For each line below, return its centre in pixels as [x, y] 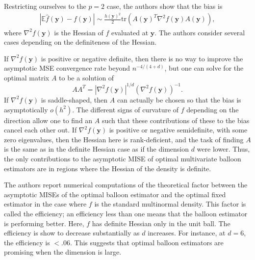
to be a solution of [87, 77]
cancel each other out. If [40, 130]
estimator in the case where [45, 204]
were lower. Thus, [223, 149]
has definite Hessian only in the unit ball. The [161, 223]
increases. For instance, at [187, 233]
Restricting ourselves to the [45, 6]
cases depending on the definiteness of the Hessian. [80, 42]
